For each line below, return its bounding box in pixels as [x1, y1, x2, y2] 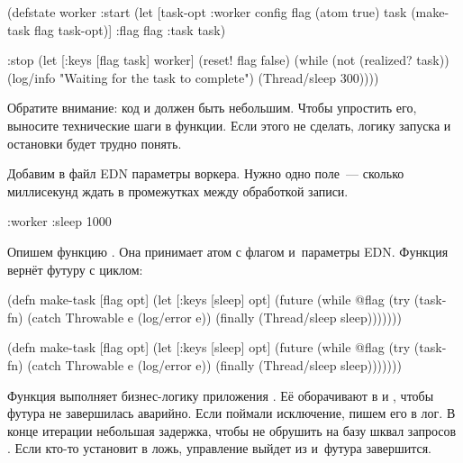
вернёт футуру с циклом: [7, 259, 143, 278]
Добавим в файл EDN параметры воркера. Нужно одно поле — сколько [7, 164, 404, 183]
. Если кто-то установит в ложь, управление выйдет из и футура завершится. [7, 439, 432, 458]
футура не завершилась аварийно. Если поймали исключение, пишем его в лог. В [7, 404, 456, 422]
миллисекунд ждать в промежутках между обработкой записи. [7, 181, 349, 200]
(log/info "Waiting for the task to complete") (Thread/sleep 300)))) [7, 68, 379, 86]
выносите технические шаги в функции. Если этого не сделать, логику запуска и [7, 115, 451, 134]
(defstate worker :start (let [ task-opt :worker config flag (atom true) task [7, 3, 407, 21]
